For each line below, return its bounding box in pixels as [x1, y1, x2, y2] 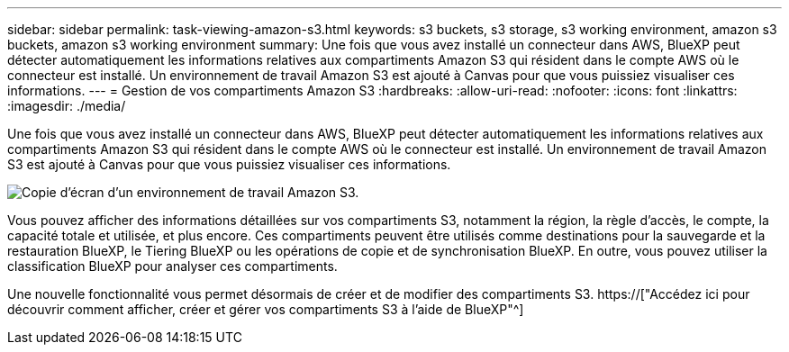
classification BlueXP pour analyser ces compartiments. [7, 258, 338, 274]
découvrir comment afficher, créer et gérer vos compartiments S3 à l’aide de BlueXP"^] [7, 302, 524, 317]
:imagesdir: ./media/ [7, 98, 126, 113]
